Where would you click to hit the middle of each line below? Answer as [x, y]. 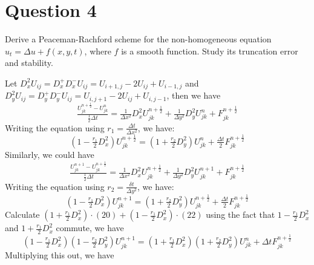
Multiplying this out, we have [60, 254]
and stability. [29, 63]
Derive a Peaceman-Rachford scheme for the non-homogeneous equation [138, 39]
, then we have [194, 95]
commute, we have [90, 228]
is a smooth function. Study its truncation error [210, 51]
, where [98, 51]
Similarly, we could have [50, 155]
